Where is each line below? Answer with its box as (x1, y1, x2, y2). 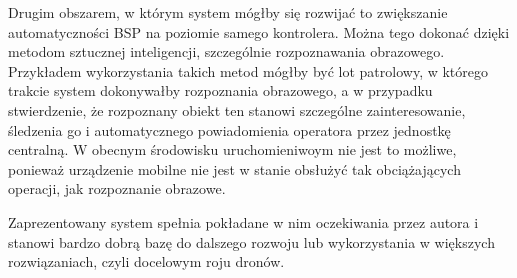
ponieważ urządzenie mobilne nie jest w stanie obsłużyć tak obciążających (8, 158, 461, 179)
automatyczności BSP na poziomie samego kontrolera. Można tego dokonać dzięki (8, 21, 510, 42)
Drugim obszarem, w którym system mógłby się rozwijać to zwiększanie (8, 2, 448, 22)
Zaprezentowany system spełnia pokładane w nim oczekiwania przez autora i (8, 211, 479, 232)
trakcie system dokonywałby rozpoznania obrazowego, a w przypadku (8, 80, 433, 101)
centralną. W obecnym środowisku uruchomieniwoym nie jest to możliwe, (8, 139, 457, 160)
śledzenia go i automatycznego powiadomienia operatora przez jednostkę (8, 119, 451, 140)
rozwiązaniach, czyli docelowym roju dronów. (8, 251, 285, 272)
